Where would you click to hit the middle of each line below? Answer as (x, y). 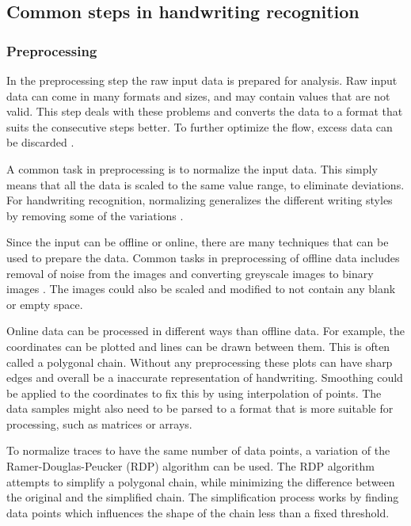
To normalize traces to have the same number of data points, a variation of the (198, 450)
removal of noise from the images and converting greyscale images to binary (190, 273)
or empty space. (45, 304)
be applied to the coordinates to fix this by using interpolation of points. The (194, 393)
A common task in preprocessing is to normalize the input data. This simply (192, 168)
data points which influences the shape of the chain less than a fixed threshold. (198, 512)
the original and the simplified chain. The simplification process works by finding (203, 497)
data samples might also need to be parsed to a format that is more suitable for (200, 408)
